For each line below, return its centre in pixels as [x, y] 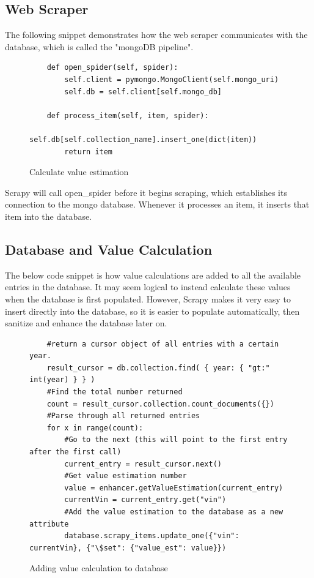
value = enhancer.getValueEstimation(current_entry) [174, 488]
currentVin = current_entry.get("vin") [145, 500]
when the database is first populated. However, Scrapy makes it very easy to [148, 298]
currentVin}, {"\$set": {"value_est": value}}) [128, 548]
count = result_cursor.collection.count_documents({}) [160, 404]
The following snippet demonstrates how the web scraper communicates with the [156, 35]
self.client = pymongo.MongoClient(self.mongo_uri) [172, 79]
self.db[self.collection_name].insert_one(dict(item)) [143, 139]
